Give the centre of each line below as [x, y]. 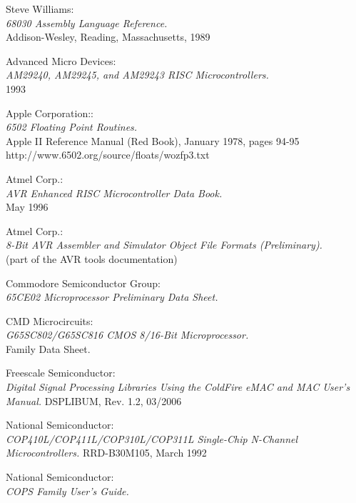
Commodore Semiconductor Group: [83, 283]
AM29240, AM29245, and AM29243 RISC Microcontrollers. [137, 75]
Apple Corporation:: [50, 113]
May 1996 [27, 207]
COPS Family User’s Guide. [67, 490]
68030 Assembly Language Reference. [87, 23]
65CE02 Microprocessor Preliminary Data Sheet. [112, 297]
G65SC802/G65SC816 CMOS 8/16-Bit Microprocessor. [127, 335]
